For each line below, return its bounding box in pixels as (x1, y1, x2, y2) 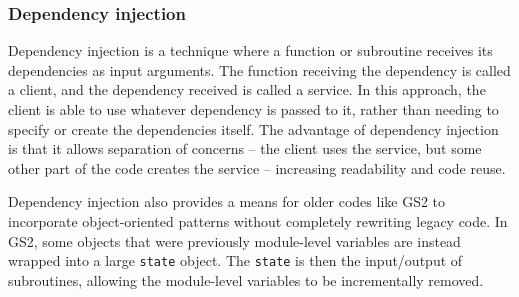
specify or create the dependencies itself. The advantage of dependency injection (8, 118, 499, 139)
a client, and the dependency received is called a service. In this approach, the (8, 79, 486, 100)
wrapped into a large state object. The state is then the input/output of (8, 250, 463, 271)
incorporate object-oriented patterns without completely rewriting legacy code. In (8, 210, 508, 231)
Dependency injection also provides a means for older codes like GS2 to (8, 191, 446, 212)
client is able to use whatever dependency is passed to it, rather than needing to (8, 99, 499, 119)
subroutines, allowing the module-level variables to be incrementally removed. (8, 269, 484, 290)
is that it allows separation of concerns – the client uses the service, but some (8, 138, 482, 159)
